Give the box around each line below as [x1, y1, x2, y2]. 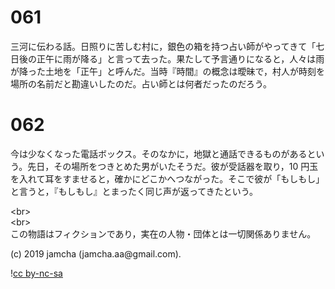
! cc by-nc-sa [10, 267, 63, 279]
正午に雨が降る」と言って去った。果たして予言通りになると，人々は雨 [36, 52, 325, 65]
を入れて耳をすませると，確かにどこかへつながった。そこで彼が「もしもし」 [10, 172, 325, 185]
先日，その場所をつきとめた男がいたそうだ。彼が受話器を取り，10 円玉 [27, 160, 319, 172]
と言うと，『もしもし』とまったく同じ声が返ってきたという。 [10, 185, 258, 197]
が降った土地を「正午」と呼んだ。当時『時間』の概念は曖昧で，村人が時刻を [10, 65, 326, 77]
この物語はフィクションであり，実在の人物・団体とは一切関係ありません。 [10, 227, 317, 240]
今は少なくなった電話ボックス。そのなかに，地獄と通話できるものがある [10, 147, 308, 160]
